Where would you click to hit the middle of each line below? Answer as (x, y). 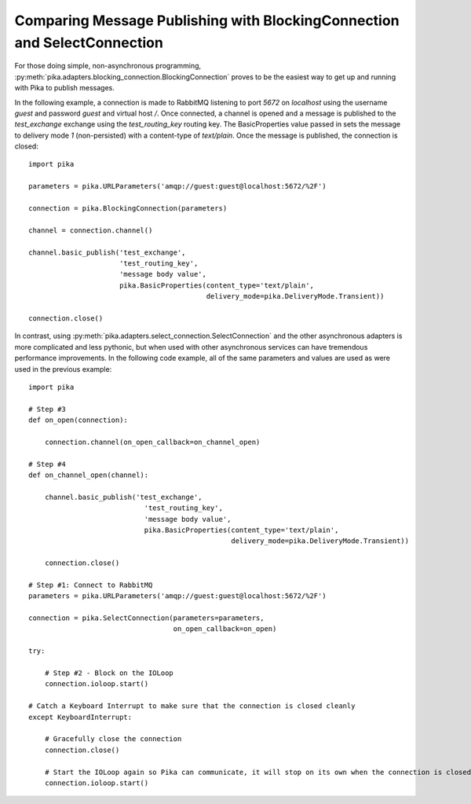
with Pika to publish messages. (65, 88)
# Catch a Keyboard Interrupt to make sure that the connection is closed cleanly (192, 706)
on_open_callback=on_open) (225, 629)
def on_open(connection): (78, 420)
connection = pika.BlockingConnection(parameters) (128, 209)
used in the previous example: (63, 369)
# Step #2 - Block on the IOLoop (109, 673)
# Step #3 (47, 409)
